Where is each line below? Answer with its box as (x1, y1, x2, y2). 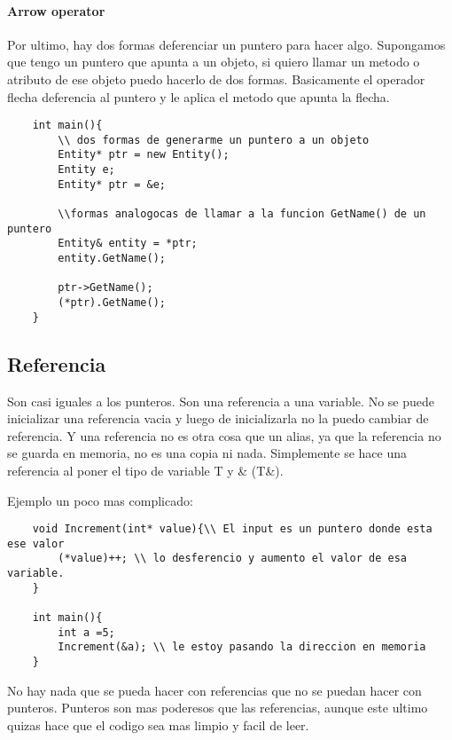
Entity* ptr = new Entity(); (58, 148, 230, 161)
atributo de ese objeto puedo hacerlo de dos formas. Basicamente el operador (7, 69, 425, 88)
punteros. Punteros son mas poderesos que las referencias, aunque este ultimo (7, 698, 428, 717)
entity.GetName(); (58, 252, 166, 265)
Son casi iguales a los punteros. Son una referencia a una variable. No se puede (7, 391, 434, 410)
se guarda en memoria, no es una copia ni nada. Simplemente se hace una (7, 444, 407, 462)
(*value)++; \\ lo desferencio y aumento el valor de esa (58, 552, 408, 565)
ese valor (7, 537, 65, 550)
